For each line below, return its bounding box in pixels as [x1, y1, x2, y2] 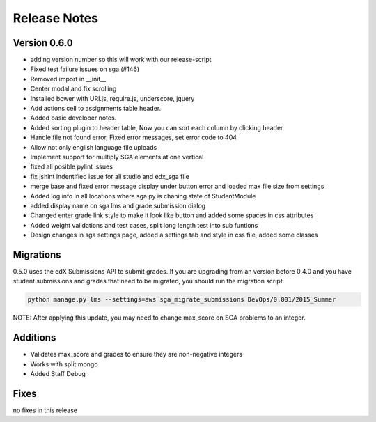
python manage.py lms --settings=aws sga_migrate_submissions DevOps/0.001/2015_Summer [27, 296, 336, 304]
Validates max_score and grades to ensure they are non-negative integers [30, 350, 243, 359]
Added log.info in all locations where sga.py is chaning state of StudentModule [30, 192, 256, 200]
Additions [13, 331, 56, 344]
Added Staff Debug [30, 370, 86, 378]
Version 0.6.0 [13, 37, 73, 49]
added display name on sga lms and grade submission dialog [30, 201, 206, 210]
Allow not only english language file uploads [30, 143, 157, 151]
